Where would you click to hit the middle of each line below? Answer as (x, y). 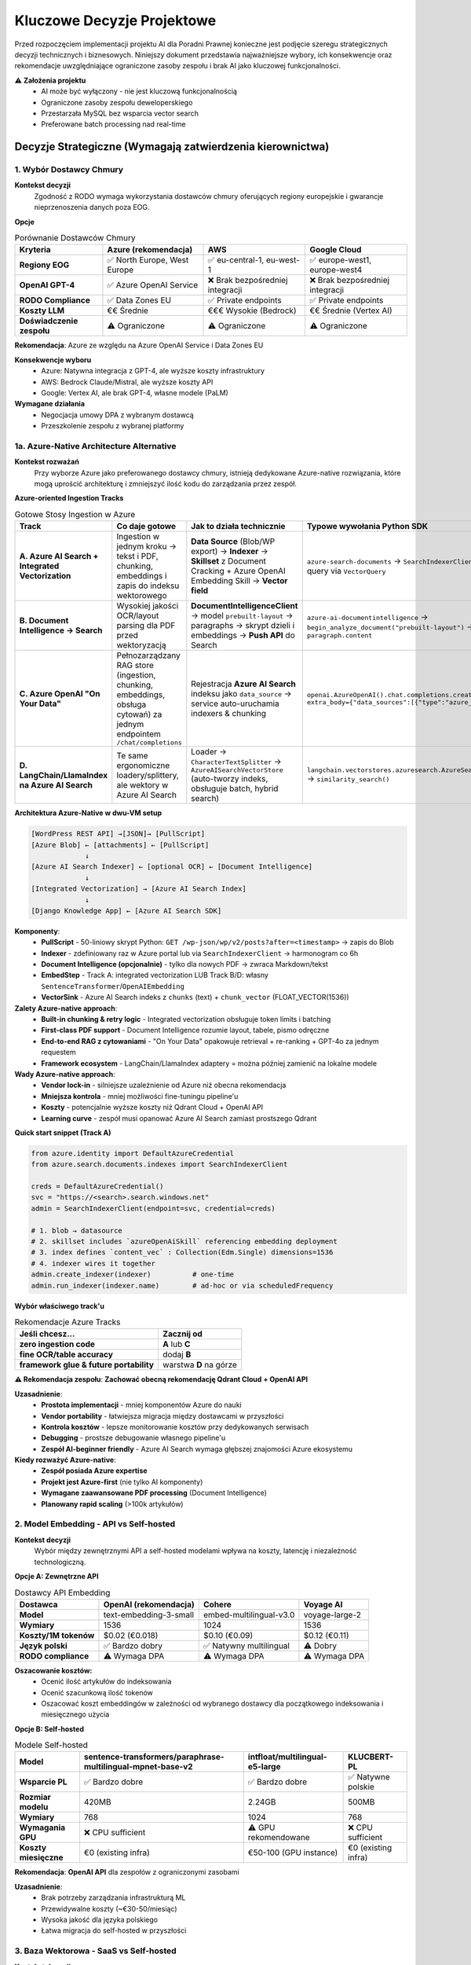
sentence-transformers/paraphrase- (154, 1757)
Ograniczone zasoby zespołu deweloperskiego (117, 102)
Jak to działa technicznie (238, 527)
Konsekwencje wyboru (53, 360)
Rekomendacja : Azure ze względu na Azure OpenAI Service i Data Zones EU (139, 345)
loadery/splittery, (148, 775)
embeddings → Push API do (243, 635)
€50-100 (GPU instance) (293, 1853)
